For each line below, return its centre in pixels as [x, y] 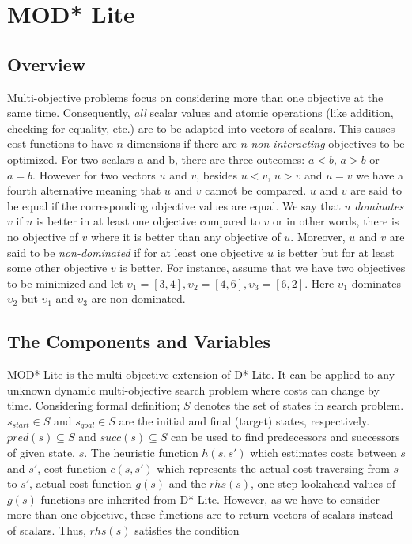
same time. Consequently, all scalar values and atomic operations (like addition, [200, 113]
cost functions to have [60, 144]
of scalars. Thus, [47, 529]
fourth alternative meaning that [84, 190]
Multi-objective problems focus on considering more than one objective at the [195, 97]
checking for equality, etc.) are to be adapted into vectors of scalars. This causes [201, 128]
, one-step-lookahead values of [323, 484]
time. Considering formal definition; [94, 405]
